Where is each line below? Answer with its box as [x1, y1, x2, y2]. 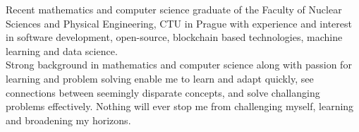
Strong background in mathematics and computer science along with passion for [6, 57, 352, 72]
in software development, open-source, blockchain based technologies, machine [6, 30, 343, 44]
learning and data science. [6, 43, 118, 58]
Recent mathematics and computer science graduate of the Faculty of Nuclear [6, 2, 342, 16]
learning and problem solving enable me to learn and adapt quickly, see [6, 71, 314, 85]
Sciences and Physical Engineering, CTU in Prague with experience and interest [6, 16, 352, 30]
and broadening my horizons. [6, 112, 131, 127]
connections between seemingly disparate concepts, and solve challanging [6, 85, 320, 100]
